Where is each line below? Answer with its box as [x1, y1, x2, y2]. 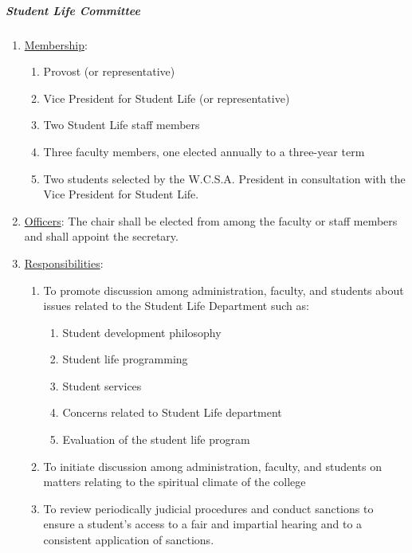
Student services [62, 377, 142, 394]
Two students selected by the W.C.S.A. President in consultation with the [43, 170, 406, 186]
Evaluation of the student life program [62, 431, 250, 448]
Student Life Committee [6, 2, 140, 18]
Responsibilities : [24, 254, 104, 271]
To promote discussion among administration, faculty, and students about [43, 281, 404, 298]
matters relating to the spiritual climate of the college [43, 473, 306, 490]
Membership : [24, 36, 88, 53]
